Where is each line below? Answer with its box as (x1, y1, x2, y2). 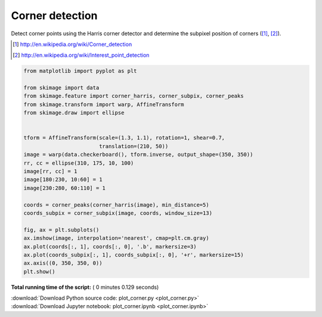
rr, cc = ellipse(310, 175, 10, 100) (23, 159, 134, 167)
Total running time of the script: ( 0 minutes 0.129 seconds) (11, 284, 159, 291)
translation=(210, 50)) (98, 143, 169, 149)
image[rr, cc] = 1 (23, 168, 78, 174)
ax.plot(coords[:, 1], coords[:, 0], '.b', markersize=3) (23, 243, 197, 250)
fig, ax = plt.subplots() (23, 226, 100, 233)
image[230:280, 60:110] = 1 (23, 184, 106, 191)
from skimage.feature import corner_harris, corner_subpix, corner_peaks (23, 93, 244, 100)
